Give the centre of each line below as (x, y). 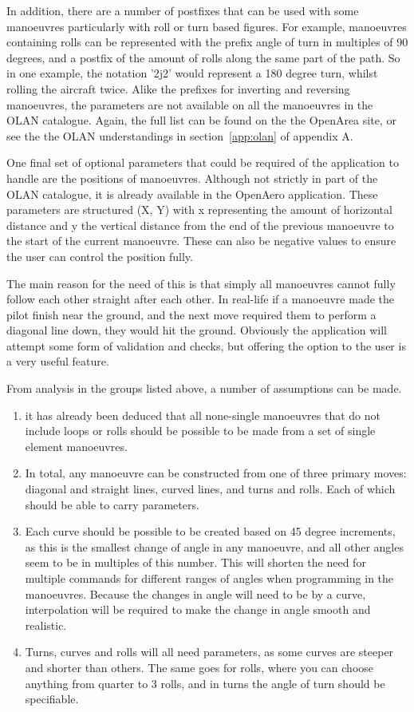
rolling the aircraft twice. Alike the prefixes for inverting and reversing (178, 88)
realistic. (46, 625)
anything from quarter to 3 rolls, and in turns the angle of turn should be (205, 683)
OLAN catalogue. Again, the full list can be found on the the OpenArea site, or (201, 120)
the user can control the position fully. (100, 256)
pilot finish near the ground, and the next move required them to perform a (191, 314)
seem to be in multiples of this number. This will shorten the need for (195, 562)
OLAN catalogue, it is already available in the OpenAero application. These (192, 194)
